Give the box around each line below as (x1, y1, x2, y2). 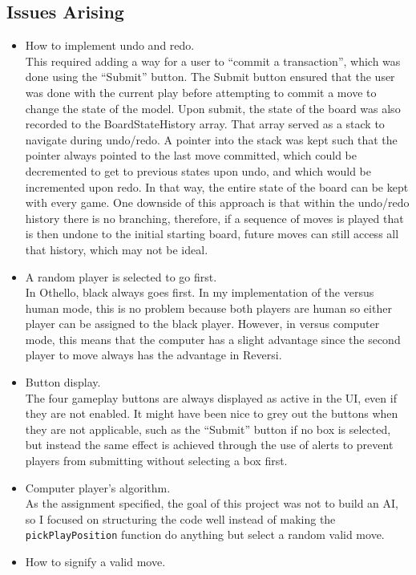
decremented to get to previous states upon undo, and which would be (25, 162, 371, 179)
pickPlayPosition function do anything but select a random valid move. (25, 526, 385, 543)
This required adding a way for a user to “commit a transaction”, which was (25, 52, 401, 69)
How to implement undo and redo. (25, 37, 195, 54)
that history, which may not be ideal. (25, 241, 208, 257)
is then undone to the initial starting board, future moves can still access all (25, 225, 399, 242)
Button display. (25, 374, 101, 391)
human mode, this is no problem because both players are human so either (25, 299, 392, 316)
